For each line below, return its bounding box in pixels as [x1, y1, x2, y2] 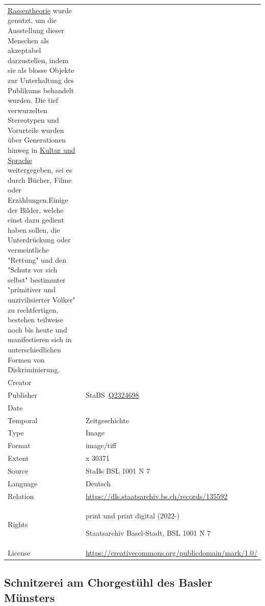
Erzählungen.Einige [8, 195, 68, 205]
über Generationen [8, 134, 66, 145]
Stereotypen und [8, 115, 59, 125]
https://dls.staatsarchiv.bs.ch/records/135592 [85, 490, 228, 501]
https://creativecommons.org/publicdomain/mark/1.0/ [85, 547, 257, 558]
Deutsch [85, 478, 111, 488]
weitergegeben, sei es [8, 164, 72, 175]
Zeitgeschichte [85, 415, 129, 425]
